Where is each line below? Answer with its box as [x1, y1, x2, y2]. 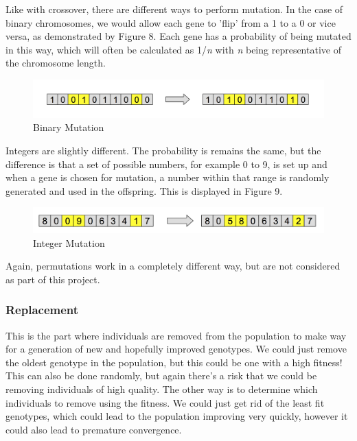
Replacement [5, 301, 79, 318]
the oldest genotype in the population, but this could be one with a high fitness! [5, 355, 343, 369]
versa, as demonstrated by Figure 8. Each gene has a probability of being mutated [5, 29, 352, 43]
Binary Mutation [33, 120, 104, 134]
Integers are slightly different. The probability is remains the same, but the [5, 143, 321, 158]
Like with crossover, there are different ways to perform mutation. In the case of [5, 2, 343, 16]
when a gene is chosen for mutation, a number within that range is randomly [5, 170, 330, 184]
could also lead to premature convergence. [5, 422, 182, 436]
